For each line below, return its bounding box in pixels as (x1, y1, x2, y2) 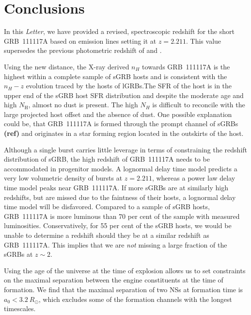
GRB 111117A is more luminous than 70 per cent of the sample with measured (4, 211, 240, 221)
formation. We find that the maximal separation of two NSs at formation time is (4, 284, 243, 294)
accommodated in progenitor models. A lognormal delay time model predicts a (4, 163, 237, 173)
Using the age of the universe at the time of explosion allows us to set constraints (4, 265, 246, 275)
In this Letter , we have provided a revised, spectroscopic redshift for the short (4, 26, 235, 36)
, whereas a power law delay (152, 173, 235, 183)
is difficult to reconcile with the (152, 99, 245, 110)
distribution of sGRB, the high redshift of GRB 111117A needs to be (4, 154, 210, 164)
